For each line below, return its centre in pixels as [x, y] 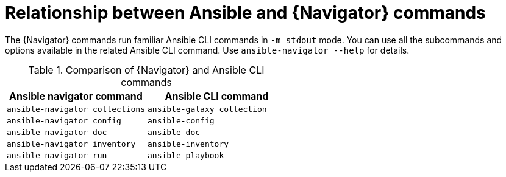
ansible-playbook [186, 155]
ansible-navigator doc [57, 132]
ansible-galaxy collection [207, 109]
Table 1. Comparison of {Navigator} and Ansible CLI [146, 70]
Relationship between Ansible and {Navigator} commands [245, 13]
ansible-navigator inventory [71, 144]
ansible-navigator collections [76, 109]
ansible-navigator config [64, 120]
